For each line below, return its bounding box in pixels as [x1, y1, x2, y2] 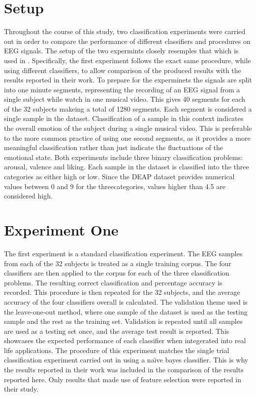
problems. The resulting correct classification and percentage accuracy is [4, 277, 223, 287]
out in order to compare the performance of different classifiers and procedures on [4, 36, 251, 46]
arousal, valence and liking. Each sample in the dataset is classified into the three [4, 161, 249, 172]
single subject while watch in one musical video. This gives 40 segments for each [4, 94, 246, 104]
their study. [4, 384, 39, 394]
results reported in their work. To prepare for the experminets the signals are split [4, 75, 252, 85]
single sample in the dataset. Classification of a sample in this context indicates [4, 113, 244, 123]
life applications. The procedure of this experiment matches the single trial [4, 345, 229, 355]
